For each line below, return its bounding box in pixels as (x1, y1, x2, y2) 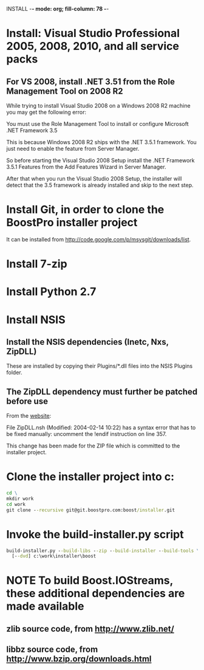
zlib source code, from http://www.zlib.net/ (6, 623, 174, 634)
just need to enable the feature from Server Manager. (6, 145, 140, 152)
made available (6, 599, 84, 613)
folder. (6, 369, 22, 376)
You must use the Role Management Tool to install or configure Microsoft (6, 120, 189, 127)
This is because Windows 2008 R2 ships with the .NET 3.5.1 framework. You (6, 139, 197, 145)
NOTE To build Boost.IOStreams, (6, 574, 174, 587)
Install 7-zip (6, 257, 68, 271)
